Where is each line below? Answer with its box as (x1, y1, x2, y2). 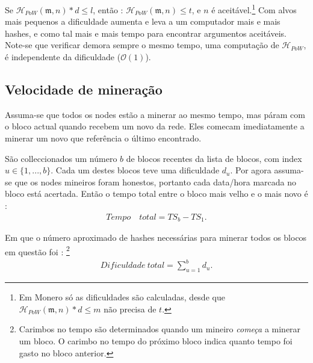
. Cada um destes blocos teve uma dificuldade (51, 164, 220, 176)
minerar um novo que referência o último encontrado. (5, 132, 202, 144)
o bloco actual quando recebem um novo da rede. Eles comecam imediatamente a (5, 120, 305, 132)
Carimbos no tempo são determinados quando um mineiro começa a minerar (19, 323, 301, 335)
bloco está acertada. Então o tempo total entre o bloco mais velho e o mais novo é (5, 187, 308, 200)
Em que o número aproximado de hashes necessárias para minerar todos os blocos (5, 231, 307, 244)
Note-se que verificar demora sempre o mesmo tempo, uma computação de (5, 39, 279, 51)
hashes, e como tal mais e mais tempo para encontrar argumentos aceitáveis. (5, 26, 287, 39)
